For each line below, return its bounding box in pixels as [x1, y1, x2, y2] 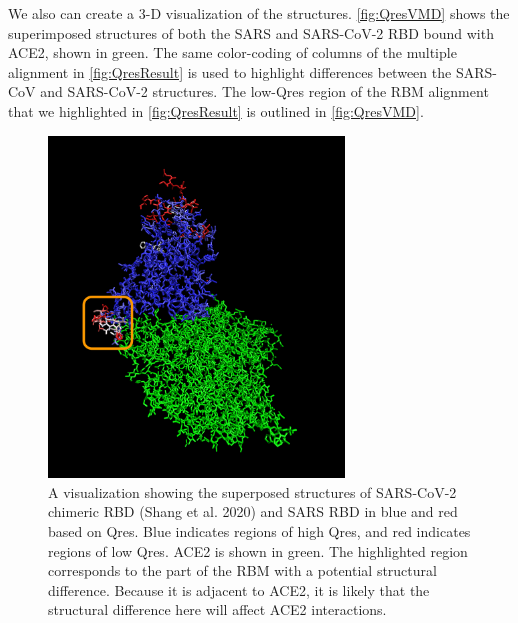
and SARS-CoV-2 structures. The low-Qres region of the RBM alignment [40, 81, 489, 102]
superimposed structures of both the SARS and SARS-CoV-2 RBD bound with [8, 22, 494, 43]
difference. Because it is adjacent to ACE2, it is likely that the [48, 579, 430, 600]
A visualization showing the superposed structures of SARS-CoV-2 [48, 481, 457, 502]
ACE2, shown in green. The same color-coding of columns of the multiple [8, 42, 457, 63]
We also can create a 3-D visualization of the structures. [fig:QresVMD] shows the [8, 3, 510, 23]
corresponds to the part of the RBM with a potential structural [48, 560, 437, 581]
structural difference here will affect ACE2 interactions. [48, 599, 387, 620]
